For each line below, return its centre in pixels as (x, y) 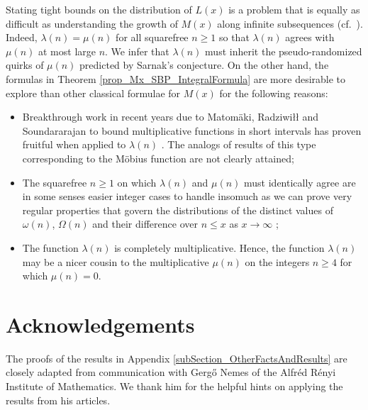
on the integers (277, 261)
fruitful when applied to (74, 144)
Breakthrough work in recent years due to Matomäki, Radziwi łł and (171, 117)
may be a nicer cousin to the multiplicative (116, 261)
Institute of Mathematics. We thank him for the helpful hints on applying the (174, 386)
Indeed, (22, 37)
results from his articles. (58, 400)
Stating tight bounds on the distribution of (99, 9)
